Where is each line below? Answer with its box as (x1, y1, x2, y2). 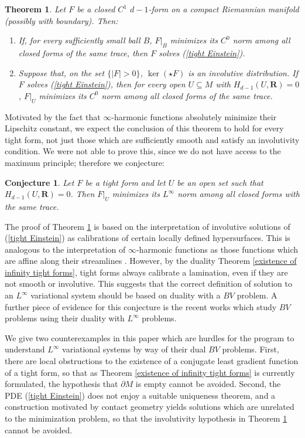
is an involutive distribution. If (188, 66, 299, 79)
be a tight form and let (85, 176, 166, 188)
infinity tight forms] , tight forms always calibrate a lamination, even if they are (5, 266, 288, 278)
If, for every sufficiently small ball (18, 34, 140, 46)
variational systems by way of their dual (62, 343, 206, 355)
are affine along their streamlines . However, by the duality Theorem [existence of (5, 254, 297, 267)
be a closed (77, 3, 115, 15)
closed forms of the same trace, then (18, 46, 148, 59)
